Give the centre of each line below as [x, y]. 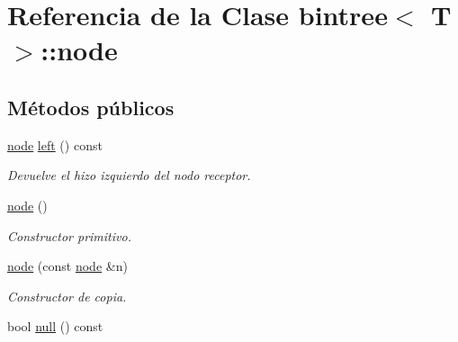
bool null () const [55, 326]
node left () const [55, 144]
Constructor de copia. [67, 296]
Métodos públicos [91, 107]
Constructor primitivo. [69, 235]
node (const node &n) [67, 266]
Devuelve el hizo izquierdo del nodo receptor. [129, 175]
